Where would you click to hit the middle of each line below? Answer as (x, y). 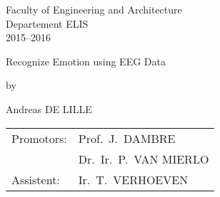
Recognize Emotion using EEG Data (86, 61)
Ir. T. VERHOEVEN (133, 179)
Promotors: (39, 138)
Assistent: (36, 179)
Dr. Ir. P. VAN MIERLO (144, 159)
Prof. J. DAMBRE (127, 138)
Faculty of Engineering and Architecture (94, 9)
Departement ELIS (47, 23)
